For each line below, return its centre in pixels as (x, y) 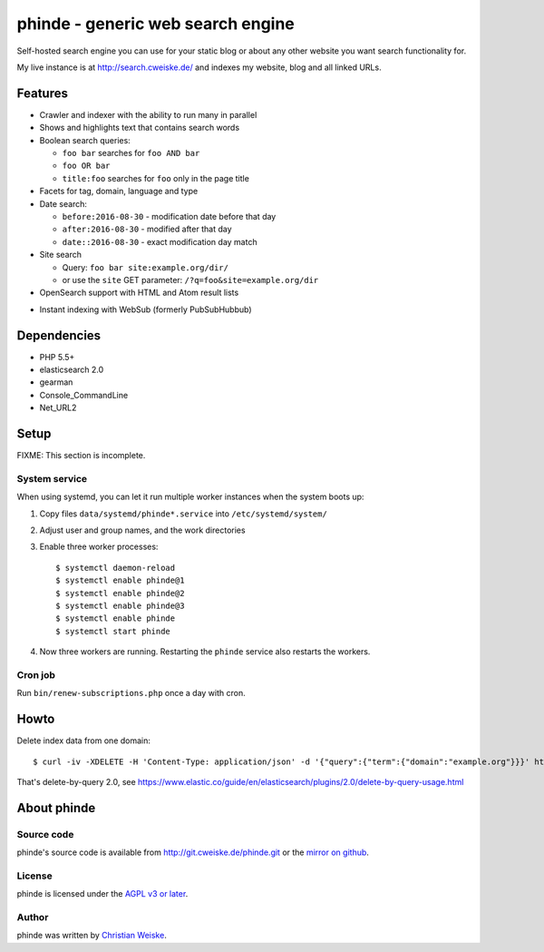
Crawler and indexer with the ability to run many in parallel (148, 114)
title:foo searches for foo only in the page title (155, 178)
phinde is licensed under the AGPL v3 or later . (102, 894)
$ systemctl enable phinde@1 (120, 580)
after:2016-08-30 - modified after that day (147, 229)
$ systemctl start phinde (113, 631)
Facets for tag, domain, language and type (119, 191)
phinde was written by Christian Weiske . (92, 936)
